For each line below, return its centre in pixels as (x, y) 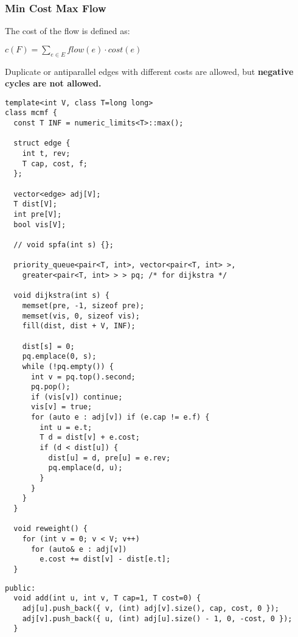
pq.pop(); (50, 387)
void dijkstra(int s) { (61, 296)
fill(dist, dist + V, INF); (79, 326)
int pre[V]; (38, 215)
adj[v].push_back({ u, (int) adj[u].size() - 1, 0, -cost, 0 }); (157, 618)
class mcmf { (31, 113)
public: (20, 588)
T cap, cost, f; (55, 164)
